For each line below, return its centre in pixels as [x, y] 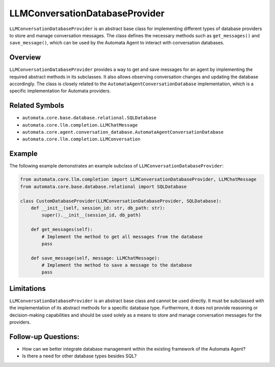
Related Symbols [37, 105]
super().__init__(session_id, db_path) [91, 215]
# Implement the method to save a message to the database [117, 265]
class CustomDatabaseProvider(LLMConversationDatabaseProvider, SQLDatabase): [121, 201]
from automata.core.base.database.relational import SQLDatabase [103, 187]
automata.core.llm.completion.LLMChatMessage [80, 125]
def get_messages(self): [62, 229]
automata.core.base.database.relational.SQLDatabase [89, 118]
